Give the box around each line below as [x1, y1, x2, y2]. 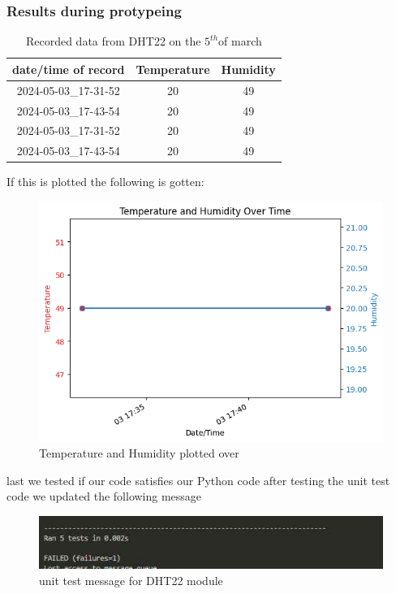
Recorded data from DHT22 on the [25, 33, 201, 50]
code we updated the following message [6, 488, 202, 505]
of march [218, 33, 262, 50]
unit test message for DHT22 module [39, 571, 223, 588]
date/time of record [12, 60, 125, 77]
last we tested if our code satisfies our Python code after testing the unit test [6, 471, 390, 488]
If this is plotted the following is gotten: [6, 173, 204, 190]
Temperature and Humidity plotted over [39, 444, 239, 462]
